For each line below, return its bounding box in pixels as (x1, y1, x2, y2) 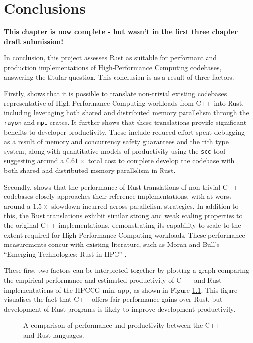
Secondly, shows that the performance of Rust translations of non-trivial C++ (4, 181, 238, 192)
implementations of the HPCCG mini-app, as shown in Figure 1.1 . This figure (4, 284, 238, 294)
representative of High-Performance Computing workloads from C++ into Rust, (4, 98, 244, 108)
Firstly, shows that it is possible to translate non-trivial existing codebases (4, 88, 227, 98)
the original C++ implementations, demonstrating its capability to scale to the (4, 220, 241, 230)
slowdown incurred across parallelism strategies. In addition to (51, 200, 239, 211)
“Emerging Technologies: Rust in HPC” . (4, 248, 127, 259)
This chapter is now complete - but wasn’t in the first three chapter (4, 26, 238, 37)
